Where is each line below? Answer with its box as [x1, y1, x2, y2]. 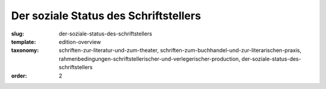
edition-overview [59, 38, 101, 45]
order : [11, 72, 27, 79]
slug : [11, 30, 24, 37]
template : [11, 38, 36, 45]
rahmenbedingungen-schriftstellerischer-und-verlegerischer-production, [59, 55, 241, 63]
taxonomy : [11, 47, 39, 54]
